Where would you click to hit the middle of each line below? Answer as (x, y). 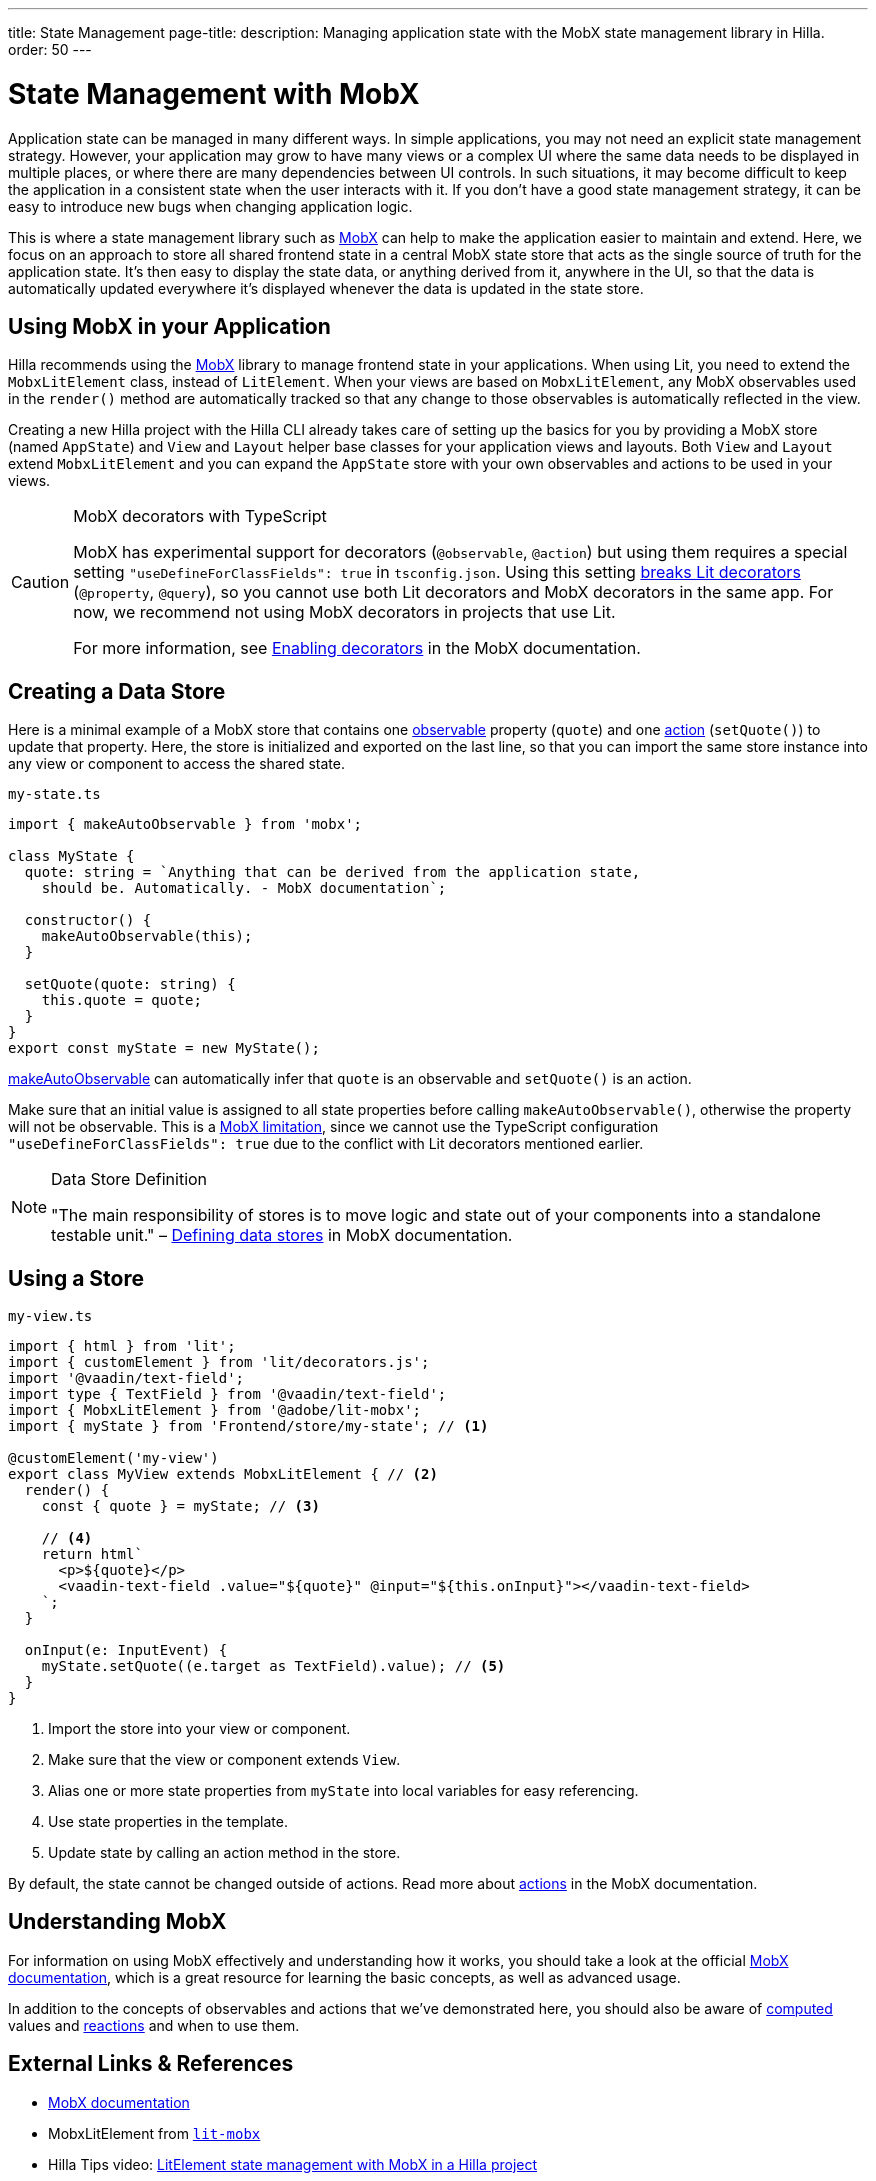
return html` (92, 1554)
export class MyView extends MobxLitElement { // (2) (223, 1474)
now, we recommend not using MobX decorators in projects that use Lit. (344, 612)
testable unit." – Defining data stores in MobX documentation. (282, 1235)
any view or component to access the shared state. (176, 764)
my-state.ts (54, 794)
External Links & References (151, 2064)
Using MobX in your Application (169, 326)
